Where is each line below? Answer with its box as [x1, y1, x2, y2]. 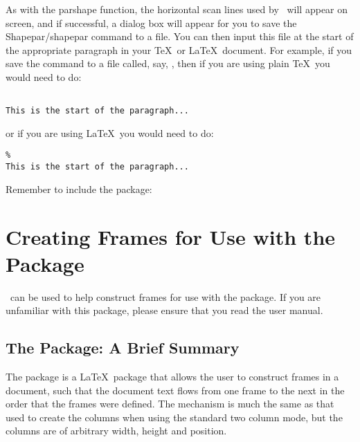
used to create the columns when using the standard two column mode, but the [6, 409, 343, 424]
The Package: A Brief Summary [6, 337, 240, 358]
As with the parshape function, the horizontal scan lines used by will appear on [6, 2, 348, 16]
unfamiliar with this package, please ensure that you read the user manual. [6, 303, 323, 317]
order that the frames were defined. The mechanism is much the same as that [6, 396, 334, 411]
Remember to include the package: [6, 181, 152, 196]
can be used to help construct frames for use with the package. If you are [10, 289, 321, 304]
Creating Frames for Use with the [6, 222, 336, 250]
